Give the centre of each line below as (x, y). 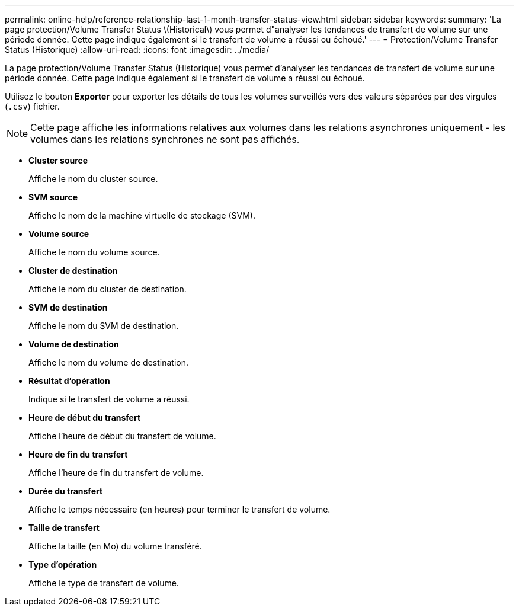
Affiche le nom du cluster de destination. (108, 289)
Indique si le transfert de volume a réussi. (109, 399)
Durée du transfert (66, 491)
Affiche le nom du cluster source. (93, 179)
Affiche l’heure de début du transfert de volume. (122, 436)
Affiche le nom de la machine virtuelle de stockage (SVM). (142, 215)
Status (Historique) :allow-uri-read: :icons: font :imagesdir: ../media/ (137, 49)
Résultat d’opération (69, 381)
